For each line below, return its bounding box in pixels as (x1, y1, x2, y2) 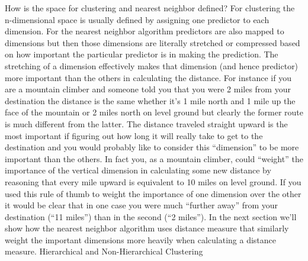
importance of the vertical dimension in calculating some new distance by (5, 164, 271, 176)
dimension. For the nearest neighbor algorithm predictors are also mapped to (5, 25, 284, 37)
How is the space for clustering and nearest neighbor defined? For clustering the (5, 2, 295, 14)
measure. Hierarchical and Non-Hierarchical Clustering (5, 245, 203, 257)
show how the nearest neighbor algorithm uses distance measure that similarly (5, 222, 289, 234)
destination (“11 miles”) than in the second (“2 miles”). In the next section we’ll (5, 210, 297, 223)
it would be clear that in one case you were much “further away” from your (5, 199, 278, 211)
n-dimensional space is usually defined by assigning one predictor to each (5, 13, 269, 25)
